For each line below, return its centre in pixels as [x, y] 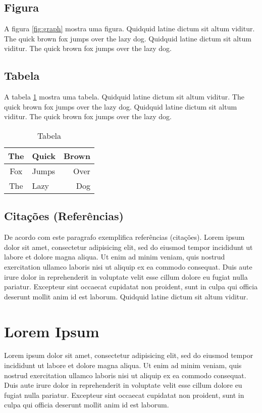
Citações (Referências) [64, 216]
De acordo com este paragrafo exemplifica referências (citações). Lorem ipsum [124, 237]
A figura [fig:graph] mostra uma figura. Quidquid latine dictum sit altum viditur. [129, 29]
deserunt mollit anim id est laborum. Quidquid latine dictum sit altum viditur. [126, 296]
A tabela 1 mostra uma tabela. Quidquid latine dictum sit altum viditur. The [124, 97]
